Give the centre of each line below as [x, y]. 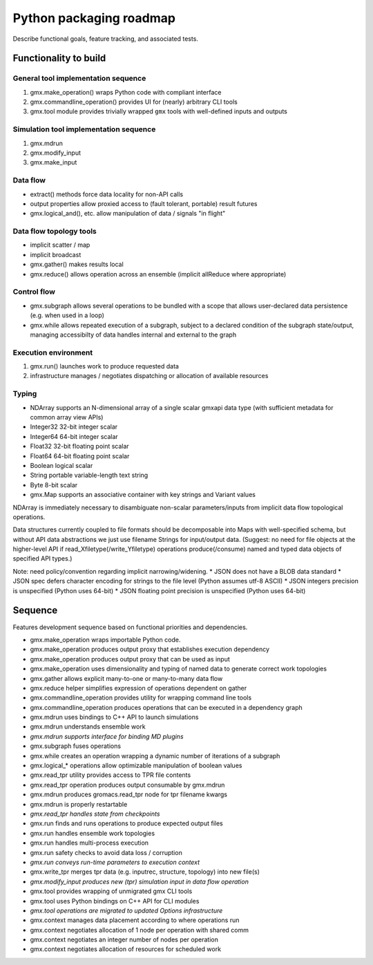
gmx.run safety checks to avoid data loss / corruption [106, 852]
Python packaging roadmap [94, 18]
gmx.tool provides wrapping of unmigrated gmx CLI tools [111, 891]
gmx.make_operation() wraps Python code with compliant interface [126, 92]
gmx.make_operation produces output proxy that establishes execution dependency [150, 649]
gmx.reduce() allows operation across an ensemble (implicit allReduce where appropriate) [158, 274]
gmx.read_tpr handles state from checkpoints [95, 814]
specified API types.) [42, 559]
